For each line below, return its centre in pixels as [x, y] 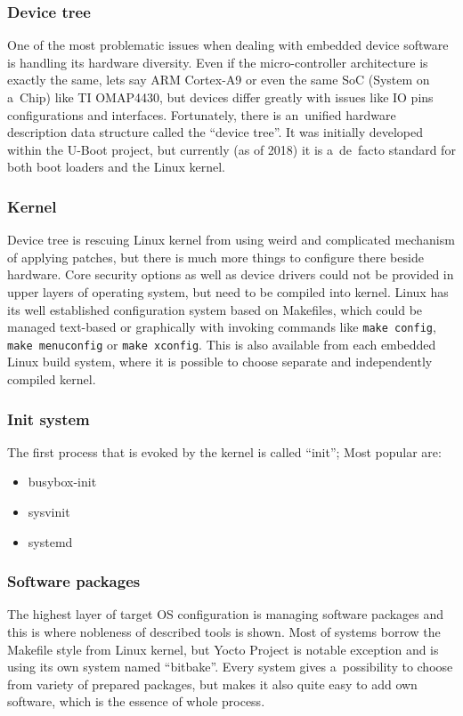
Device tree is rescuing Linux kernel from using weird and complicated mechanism [231, 240]
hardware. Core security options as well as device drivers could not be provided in [231, 274]
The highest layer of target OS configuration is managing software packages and [226, 614]
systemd [50, 541]
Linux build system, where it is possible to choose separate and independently [220, 362]
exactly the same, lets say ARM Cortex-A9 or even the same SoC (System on [219, 80]
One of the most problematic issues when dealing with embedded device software [228, 45]
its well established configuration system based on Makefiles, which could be [215, 309]
